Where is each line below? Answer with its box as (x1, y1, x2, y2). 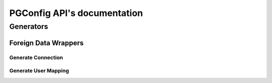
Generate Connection (9, 54, 63, 61)
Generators (9, 22, 48, 31)
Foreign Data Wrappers (9, 38, 84, 47)
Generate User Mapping (9, 67, 70, 74)
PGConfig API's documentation (9, 7, 143, 18)
